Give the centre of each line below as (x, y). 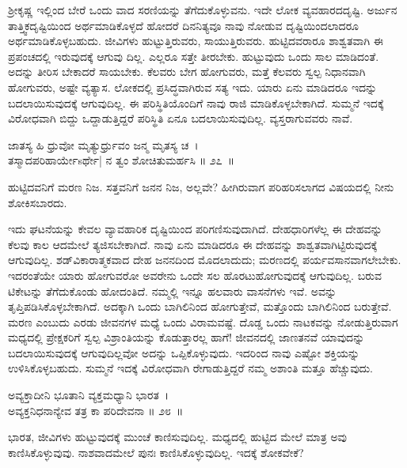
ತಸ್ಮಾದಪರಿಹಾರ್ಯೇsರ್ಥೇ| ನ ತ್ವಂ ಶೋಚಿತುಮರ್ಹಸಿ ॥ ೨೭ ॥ (122, 160)
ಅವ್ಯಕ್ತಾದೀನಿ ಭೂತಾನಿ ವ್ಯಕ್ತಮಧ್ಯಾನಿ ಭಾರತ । (89, 395)
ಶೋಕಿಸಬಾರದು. (38, 202)
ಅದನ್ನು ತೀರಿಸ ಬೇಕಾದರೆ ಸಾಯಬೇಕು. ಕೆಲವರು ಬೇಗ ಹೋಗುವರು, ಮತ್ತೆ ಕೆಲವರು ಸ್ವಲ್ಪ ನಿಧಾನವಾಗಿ (187, 72)
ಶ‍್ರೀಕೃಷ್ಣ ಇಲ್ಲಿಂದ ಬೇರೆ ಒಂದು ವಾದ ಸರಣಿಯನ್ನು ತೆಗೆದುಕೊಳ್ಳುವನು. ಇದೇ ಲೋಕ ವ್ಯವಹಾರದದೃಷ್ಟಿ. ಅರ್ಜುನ (203, 9)
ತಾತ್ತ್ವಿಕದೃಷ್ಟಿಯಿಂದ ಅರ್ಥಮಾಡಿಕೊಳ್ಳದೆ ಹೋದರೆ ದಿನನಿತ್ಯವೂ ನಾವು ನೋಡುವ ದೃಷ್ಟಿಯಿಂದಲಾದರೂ (183, 25)
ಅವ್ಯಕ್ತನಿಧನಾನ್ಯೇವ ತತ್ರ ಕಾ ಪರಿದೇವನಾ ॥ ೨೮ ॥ (96, 410)
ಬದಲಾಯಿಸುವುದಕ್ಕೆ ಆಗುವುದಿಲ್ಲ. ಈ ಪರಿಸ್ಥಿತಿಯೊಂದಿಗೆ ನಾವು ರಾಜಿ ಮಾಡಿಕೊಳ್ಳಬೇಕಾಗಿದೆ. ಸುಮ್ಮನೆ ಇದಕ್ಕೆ (196, 102)
